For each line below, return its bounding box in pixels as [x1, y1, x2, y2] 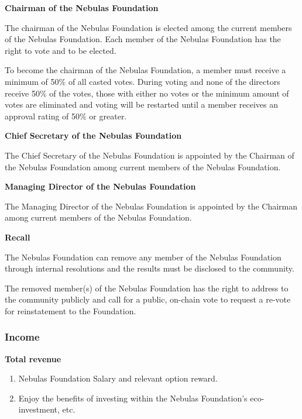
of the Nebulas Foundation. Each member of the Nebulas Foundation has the [5, 33, 281, 45]
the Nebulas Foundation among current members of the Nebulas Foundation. [5, 160, 281, 173]
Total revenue [5, 352, 61, 365]
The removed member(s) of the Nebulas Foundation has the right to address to [5, 281, 289, 294]
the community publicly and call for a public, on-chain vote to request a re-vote [5, 293, 291, 305]
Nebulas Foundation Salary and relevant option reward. [18, 372, 218, 384]
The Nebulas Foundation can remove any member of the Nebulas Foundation [5, 250, 282, 263]
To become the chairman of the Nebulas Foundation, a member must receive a [5, 64, 286, 76]
